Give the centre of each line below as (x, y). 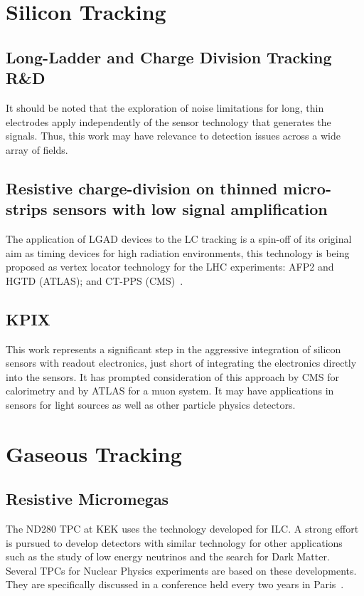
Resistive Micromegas (87, 499)
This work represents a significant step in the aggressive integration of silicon (173, 349)
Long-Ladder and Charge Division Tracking (169, 57)
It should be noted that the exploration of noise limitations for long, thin (165, 107)
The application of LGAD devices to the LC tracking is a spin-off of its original (179, 238)
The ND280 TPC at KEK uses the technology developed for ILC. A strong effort (182, 529)
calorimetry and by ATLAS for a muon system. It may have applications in (170, 391)
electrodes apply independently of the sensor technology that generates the (168, 121)
